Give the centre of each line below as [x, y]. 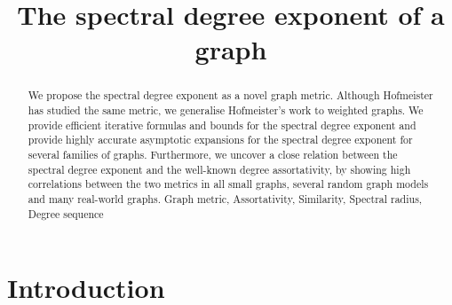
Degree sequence [66, 213]
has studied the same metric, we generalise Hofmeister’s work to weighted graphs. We [226, 110]
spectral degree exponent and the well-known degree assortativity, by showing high [219, 169]
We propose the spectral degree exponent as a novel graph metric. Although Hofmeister [230, 95]
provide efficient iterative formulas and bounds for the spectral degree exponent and [222, 125]
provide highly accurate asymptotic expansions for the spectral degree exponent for [220, 140]
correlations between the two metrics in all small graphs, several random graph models [228, 184]
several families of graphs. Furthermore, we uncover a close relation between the [213, 154]
